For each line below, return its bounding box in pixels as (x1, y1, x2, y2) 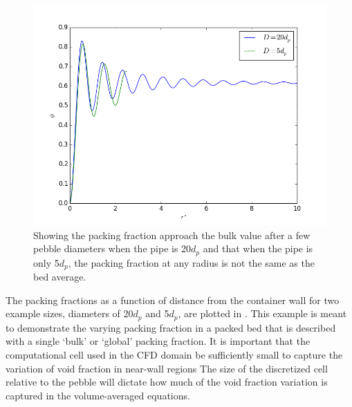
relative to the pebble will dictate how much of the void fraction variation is (6, 375, 328, 389)
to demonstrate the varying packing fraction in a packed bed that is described (6, 320, 336, 334)
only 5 (33, 255, 59, 269)
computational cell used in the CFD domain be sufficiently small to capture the (6, 347, 343, 361)
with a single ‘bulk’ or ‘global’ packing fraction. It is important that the (6, 334, 311, 348)
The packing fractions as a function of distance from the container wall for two (6, 292, 340, 307)
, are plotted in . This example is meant (178, 306, 347, 321)
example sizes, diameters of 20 (6, 306, 133, 321)
